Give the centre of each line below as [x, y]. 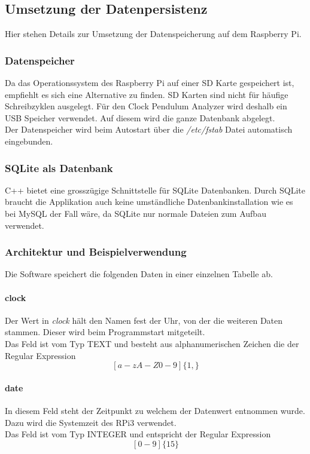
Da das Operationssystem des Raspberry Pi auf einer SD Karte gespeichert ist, [150, 83]
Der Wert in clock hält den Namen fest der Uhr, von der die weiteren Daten [144, 320]
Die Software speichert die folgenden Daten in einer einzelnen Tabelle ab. [139, 274]
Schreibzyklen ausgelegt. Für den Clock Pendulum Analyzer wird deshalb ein [146, 106]
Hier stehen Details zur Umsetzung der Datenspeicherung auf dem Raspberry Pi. [153, 34]
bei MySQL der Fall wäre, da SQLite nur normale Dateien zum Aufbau [136, 213]
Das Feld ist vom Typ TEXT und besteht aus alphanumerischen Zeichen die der [152, 343]
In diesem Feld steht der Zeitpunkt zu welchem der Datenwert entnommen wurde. [155, 410]
